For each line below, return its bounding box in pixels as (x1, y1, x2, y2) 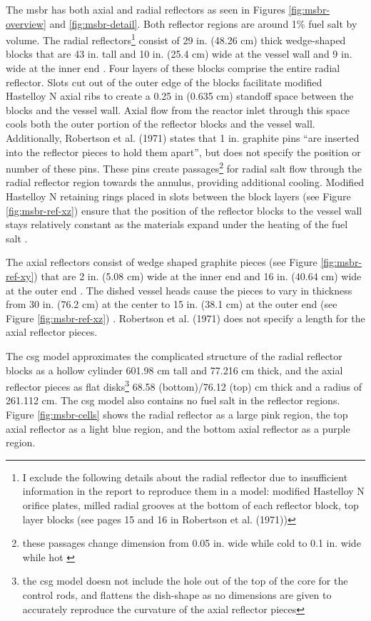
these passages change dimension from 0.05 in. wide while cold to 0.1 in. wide (22, 535, 361, 550)
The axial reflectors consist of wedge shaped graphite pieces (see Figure (6, 255, 317, 270)
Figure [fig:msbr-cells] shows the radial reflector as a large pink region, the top (6, 407, 348, 421)
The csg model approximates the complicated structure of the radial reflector (6, 348, 342, 363)
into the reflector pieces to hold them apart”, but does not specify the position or (6, 144, 361, 159)
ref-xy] (6, 269, 34, 283)
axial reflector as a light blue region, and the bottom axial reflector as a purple (6, 421, 350, 436)
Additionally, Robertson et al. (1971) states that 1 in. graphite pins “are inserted (6, 130, 360, 145)
